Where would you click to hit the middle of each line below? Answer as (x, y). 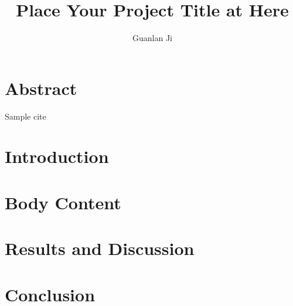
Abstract (41, 88)
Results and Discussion (100, 248)
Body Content (63, 202)
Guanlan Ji (152, 38)
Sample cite (25, 116)
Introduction (57, 156)
